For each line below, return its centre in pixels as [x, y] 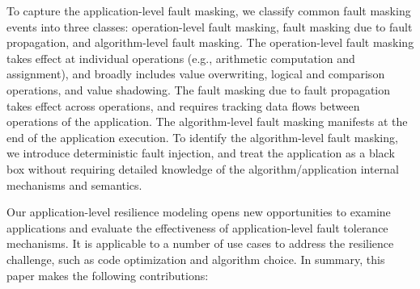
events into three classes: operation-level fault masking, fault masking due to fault [210, 26]
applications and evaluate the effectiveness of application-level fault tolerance [197, 227]
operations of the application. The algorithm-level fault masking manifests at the [207, 121]
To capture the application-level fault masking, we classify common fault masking [209, 10]
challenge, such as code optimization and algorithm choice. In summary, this [196, 259]
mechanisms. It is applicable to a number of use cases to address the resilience [200, 243]
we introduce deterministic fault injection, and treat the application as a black [201, 153]
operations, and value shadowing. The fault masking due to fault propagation [199, 89]
